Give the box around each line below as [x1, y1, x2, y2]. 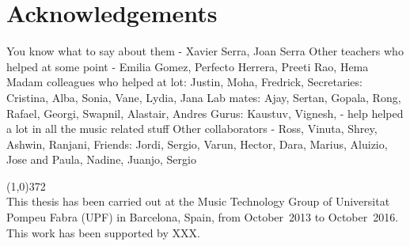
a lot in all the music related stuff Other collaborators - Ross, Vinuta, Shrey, [6, 120, 378, 137]
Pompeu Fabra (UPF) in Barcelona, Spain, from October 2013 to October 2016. [6, 209, 399, 225]
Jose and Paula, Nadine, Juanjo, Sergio [6, 151, 196, 168]
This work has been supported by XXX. [6, 224, 200, 240]
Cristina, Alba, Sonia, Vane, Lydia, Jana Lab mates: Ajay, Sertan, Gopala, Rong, [6, 89, 401, 105]
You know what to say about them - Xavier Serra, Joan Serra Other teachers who [6, 43, 404, 59]
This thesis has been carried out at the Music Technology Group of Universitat [6, 193, 390, 210]
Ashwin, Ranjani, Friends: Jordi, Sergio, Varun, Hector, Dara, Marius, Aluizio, [6, 135, 388, 152]
